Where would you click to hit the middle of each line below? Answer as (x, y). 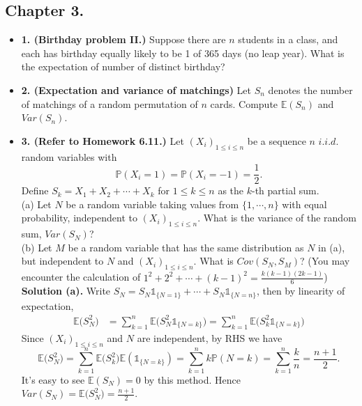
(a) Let (36, 204)
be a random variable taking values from (152, 204)
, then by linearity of (301, 291)
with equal (304, 204)
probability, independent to (79, 218)
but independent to (62, 261)
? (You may (325, 261)
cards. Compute (244, 103)
